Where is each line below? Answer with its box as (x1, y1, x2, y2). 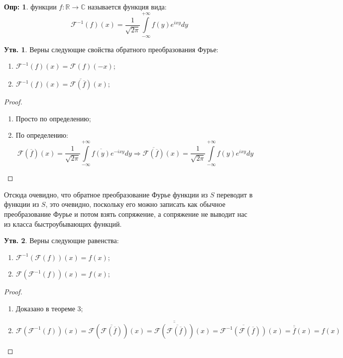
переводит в (217, 189, 253, 199)
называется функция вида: (88, 1, 167, 11)
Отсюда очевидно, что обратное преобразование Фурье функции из (4, 189, 208, 199)
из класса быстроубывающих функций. (4, 218, 122, 229)
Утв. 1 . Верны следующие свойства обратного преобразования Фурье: (4, 44, 219, 54)
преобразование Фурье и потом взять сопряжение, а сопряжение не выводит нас (4, 208, 247, 219)
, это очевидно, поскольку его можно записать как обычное (45, 199, 226, 209)
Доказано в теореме (15, 303, 75, 313)
